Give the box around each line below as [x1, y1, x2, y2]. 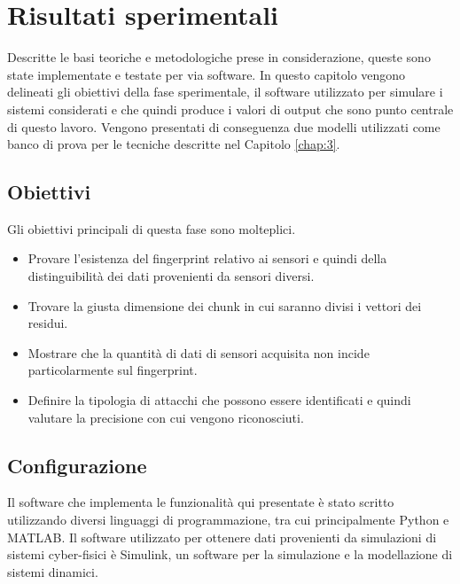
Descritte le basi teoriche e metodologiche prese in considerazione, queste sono [7, 48, 431, 66]
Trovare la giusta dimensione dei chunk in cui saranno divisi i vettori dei [27, 296, 422, 315]
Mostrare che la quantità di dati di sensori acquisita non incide [27, 343, 370, 362]
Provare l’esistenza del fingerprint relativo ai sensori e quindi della [27, 249, 387, 268]
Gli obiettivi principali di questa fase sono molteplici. [7, 219, 296, 237]
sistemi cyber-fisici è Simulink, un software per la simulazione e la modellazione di [7, 545, 453, 564]
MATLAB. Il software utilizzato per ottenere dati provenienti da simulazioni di [7, 527, 437, 546]
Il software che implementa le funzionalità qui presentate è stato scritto [7, 493, 394, 511]
